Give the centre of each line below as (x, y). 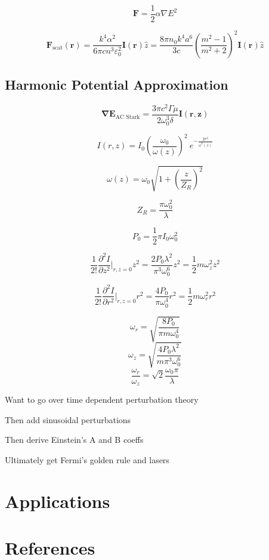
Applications (58, 501)
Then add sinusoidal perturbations (68, 419)
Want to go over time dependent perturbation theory (102, 400)
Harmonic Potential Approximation (117, 84)
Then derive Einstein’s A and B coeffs (74, 440)
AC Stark (128, 117)
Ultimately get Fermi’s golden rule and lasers (87, 460)
